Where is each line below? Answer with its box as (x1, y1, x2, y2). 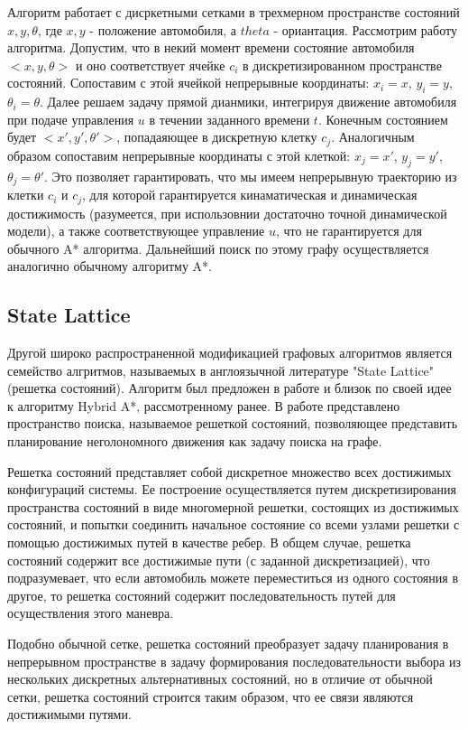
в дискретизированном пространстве (243, 55, 442, 74)
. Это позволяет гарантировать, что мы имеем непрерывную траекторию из (44, 166, 457, 185)
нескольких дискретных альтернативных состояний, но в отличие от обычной (7, 669, 433, 688)
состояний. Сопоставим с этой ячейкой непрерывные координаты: (7, 73, 370, 92)
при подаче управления (7, 109, 134, 128)
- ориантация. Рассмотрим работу (273, 20, 457, 39)
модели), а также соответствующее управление (7, 221, 265, 240)
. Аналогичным (331, 127, 415, 146)
